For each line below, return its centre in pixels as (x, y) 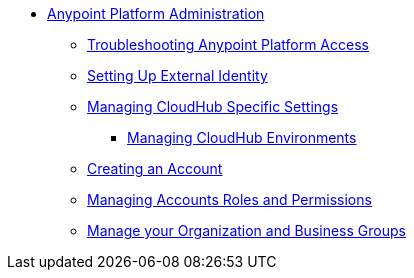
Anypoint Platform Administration (156, 13)
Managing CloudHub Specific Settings (213, 106)
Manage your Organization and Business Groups (246, 230)
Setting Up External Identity (177, 75)
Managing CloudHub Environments (242, 137)
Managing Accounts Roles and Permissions (229, 199)
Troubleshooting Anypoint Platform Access (228, 44)
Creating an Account (155, 168)
